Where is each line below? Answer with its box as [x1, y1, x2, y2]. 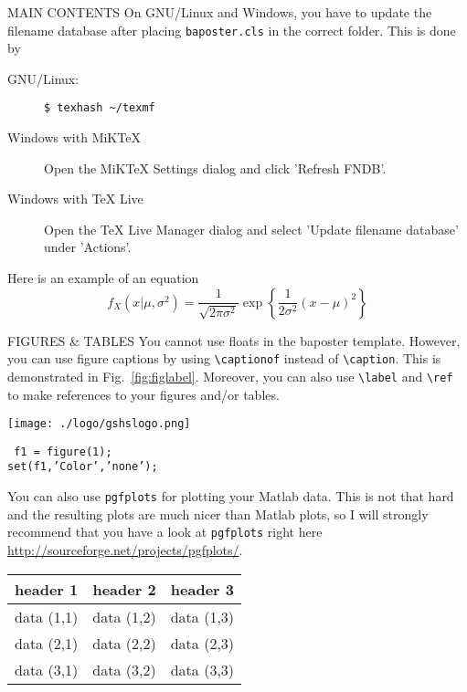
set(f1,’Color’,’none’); [7, 460, 158, 474]
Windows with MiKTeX [7, 128, 141, 147]
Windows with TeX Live [7, 189, 143, 208]
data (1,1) [15, 605, 79, 627]
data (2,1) [15, 632, 79, 654]
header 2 [92, 578, 156, 600]
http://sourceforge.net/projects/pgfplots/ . [7, 540, 243, 560]
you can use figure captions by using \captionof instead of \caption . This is [7, 349, 441, 368]
